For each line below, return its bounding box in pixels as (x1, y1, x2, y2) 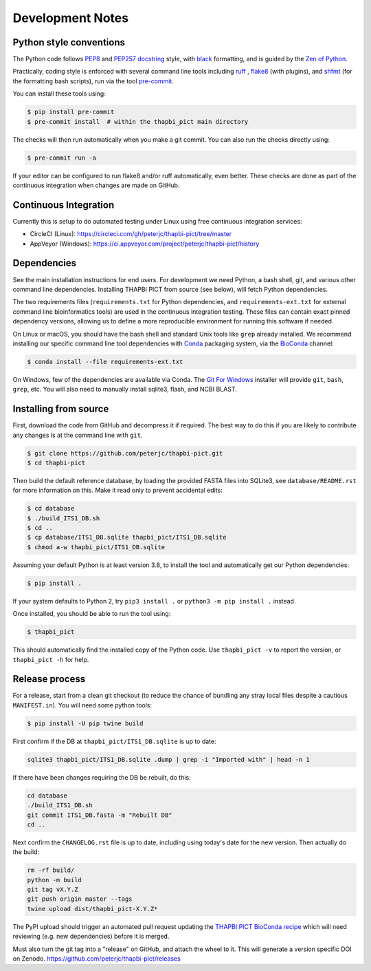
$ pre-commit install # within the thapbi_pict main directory (27, 118, 249, 125)
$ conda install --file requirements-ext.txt (27, 358, 183, 365)
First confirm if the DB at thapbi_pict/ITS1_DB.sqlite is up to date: (12, 737, 216, 745)
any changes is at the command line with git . (12, 431, 143, 439)
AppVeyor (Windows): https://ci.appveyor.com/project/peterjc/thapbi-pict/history (30, 239, 260, 248)
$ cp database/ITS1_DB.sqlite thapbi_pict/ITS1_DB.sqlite (27, 533, 227, 542)
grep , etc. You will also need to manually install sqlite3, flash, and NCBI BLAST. (12, 385, 237, 394)
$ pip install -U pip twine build (27, 719, 144, 727)
